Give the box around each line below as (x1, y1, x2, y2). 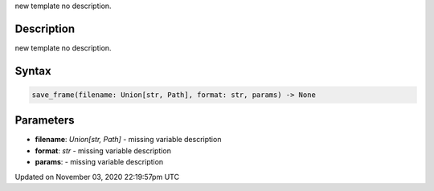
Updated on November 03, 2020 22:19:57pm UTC (14, 172, 180, 181)
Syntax (14, 64, 51, 78)
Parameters (14, 113, 75, 128)
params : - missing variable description (35, 157, 164, 167)
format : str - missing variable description (35, 145, 172, 156)
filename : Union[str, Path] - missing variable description (35, 135, 222, 144)
